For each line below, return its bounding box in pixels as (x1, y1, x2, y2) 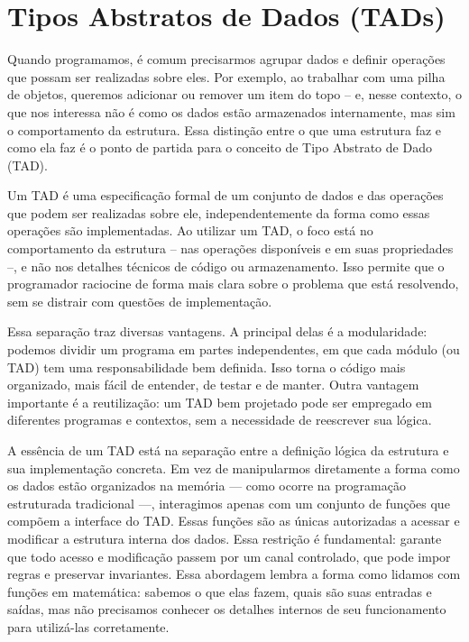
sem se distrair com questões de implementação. (7, 291, 272, 310)
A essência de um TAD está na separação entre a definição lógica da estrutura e (7, 441, 449, 459)
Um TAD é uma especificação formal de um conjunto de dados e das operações (7, 186, 444, 205)
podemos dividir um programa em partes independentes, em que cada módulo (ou (7, 340, 460, 359)
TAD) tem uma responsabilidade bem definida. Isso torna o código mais (7, 357, 406, 376)
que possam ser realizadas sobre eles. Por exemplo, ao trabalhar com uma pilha (7, 67, 446, 86)
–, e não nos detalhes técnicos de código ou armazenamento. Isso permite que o (7, 256, 445, 275)
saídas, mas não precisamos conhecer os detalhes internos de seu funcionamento (7, 600, 446, 619)
